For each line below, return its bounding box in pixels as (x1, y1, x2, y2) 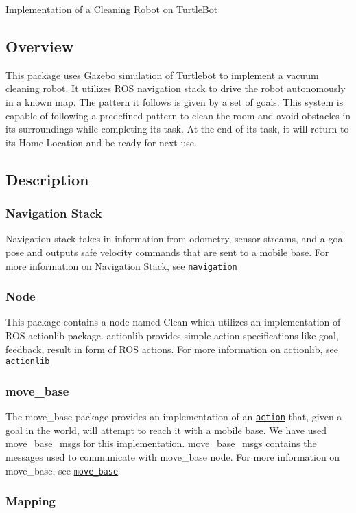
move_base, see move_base (5, 463, 119, 477)
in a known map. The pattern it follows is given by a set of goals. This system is (5, 94, 344, 109)
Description (5, 168, 89, 190)
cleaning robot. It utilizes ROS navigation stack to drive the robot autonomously (5, 81, 346, 95)
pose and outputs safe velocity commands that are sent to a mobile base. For (5, 244, 329, 259)
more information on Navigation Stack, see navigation (5, 258, 237, 273)
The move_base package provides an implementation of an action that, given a (5, 409, 342, 424)
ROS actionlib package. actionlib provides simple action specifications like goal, (5, 328, 339, 343)
